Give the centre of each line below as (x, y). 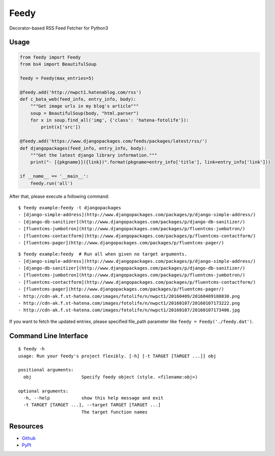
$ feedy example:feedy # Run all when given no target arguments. (103, 254)
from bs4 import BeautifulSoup (58, 64)
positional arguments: (46, 370)
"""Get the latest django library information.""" (94, 155)
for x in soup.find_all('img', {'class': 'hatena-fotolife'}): (110, 120)
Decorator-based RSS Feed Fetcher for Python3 (59, 28)
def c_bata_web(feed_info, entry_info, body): (78, 99)
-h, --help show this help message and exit (93, 398)
